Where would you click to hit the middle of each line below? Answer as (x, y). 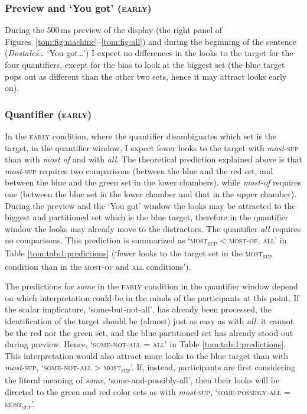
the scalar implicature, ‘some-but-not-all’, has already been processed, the (138, 309)
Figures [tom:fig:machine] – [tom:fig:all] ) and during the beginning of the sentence (151, 41)
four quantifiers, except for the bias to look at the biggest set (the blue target (145, 64)
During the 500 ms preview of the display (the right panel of (113, 30)
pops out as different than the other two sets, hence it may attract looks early (146, 76)
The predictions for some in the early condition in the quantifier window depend (151, 286)
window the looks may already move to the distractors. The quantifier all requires (153, 228)
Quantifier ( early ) (48, 114)
